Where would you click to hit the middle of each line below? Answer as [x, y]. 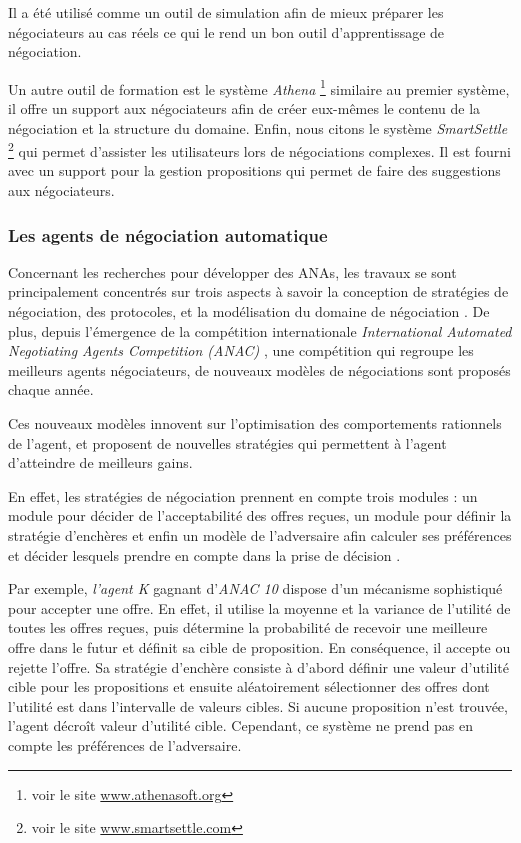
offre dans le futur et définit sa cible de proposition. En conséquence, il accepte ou [259, 646]
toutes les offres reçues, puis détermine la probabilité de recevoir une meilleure [248, 627]
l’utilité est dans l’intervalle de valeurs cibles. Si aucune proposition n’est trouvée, [258, 705]
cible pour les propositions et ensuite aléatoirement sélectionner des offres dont [249, 686]
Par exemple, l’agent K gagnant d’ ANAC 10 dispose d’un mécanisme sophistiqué [255, 588]
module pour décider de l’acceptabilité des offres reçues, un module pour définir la [260, 515]
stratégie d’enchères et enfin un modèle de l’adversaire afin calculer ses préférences [260, 535]
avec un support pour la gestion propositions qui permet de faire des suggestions [254, 170]
